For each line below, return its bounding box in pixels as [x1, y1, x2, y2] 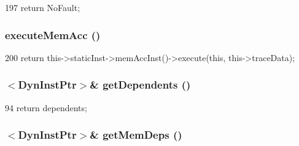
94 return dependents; [5, 101, 87, 114]
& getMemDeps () [90, 127, 182, 142]
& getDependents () [90, 77, 191, 92]
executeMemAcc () [5, 27, 101, 42]
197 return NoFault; [5, 1, 80, 13]
